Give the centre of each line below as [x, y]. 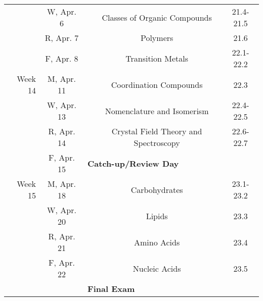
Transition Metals [157, 58]
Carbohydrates [157, 189]
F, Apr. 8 [62, 58]
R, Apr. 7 [62, 38]
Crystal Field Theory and [157, 131]
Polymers [157, 38]
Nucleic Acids [157, 268]
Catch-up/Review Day [133, 163]
